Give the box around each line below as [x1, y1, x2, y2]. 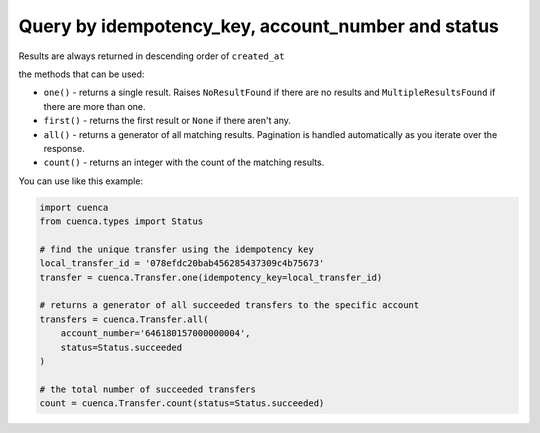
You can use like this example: [18, 175, 144, 187]
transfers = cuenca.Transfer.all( [39, 313, 209, 325]
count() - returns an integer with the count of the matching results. [43, 156, 325, 169]
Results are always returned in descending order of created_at [18, 50, 285, 62]
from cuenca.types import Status [39, 216, 204, 227]
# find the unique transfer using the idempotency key [39, 243, 314, 255]
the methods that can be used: [18, 68, 145, 80]
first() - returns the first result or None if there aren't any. [43, 115, 292, 127]
